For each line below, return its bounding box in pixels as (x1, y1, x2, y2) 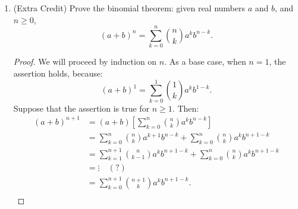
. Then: (172, 102, 199, 114)
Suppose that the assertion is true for (13, 102, 150, 114)
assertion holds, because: (13, 66, 103, 79)
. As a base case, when (164, 55, 246, 68)
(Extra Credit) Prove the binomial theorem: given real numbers (13, 2, 246, 14)
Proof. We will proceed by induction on (13, 55, 157, 68)
